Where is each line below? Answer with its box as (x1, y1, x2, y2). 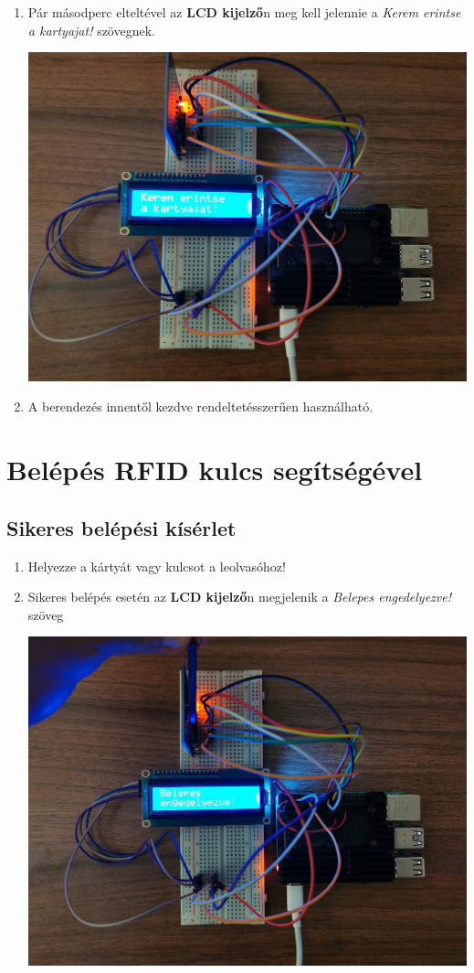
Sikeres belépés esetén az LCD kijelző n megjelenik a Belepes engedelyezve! (27, 587, 452, 606)
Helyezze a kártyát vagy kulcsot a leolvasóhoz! (27, 556, 286, 575)
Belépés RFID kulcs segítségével (6, 451, 423, 488)
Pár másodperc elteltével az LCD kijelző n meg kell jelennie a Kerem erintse (27, 3, 461, 21)
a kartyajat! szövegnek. (27, 20, 155, 39)
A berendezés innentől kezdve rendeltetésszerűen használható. (27, 397, 374, 416)
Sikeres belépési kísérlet (6, 513, 237, 541)
